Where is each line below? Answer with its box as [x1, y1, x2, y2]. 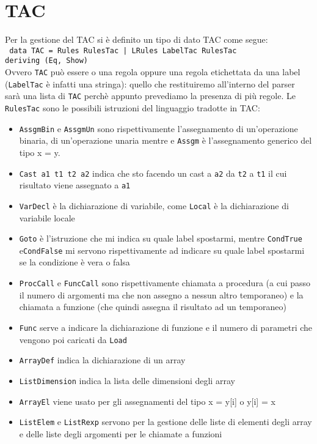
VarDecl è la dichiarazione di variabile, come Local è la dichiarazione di [19, 199, 289, 212]
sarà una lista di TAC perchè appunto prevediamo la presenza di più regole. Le [5, 89, 296, 102]
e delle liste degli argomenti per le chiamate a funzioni [19, 427, 222, 440]
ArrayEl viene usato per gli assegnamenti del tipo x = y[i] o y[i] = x [19, 394, 275, 407]
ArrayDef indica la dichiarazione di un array [19, 353, 186, 366]
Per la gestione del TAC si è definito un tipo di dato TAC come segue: [5, 33, 268, 46]
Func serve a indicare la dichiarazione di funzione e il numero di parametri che [19, 320, 313, 333]
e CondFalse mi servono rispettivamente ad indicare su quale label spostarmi [19, 243, 305, 256]
